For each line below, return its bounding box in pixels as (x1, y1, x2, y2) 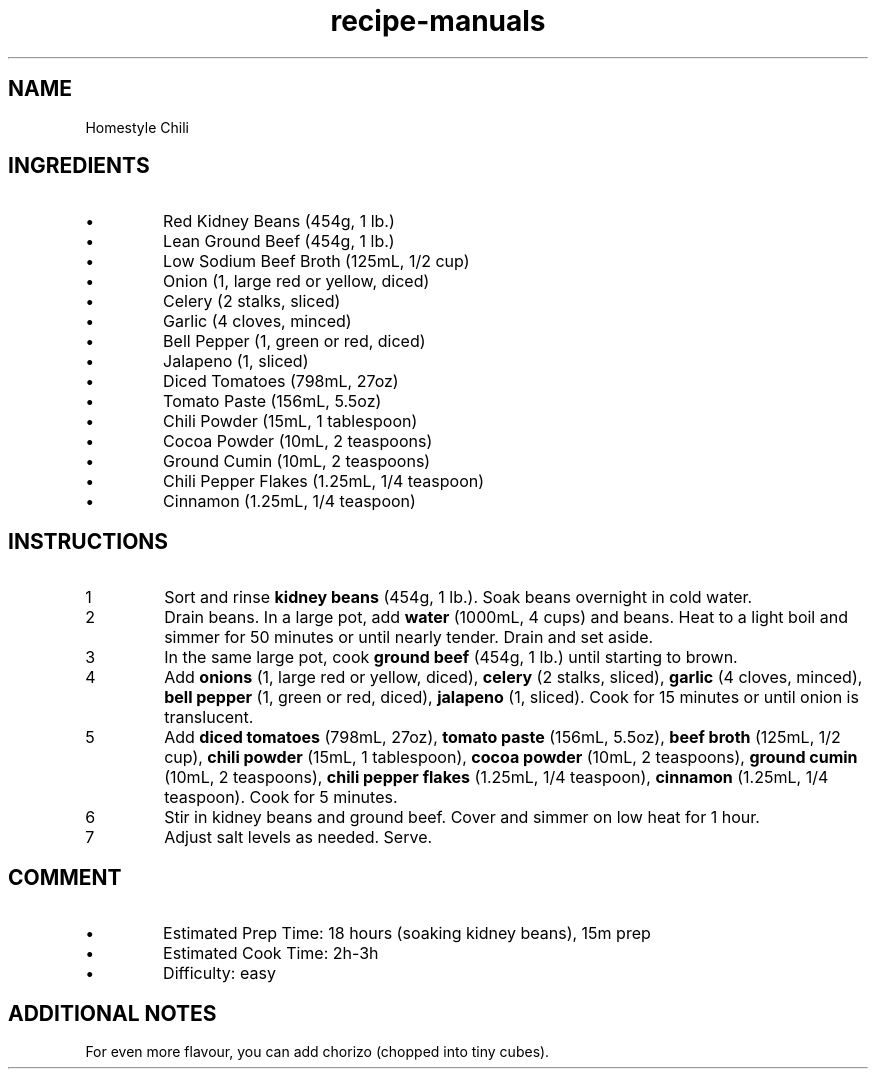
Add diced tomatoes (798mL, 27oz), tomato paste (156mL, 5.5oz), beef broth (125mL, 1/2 (164, 727, 841, 748)
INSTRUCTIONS (8, 528, 169, 554)
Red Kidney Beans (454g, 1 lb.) (163, 211, 395, 232)
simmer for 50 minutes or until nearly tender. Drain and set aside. (164, 627, 654, 648)
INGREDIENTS (8, 153, 150, 179)
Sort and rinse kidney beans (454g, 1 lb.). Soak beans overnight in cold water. (164, 587, 753, 608)
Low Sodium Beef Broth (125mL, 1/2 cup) (163, 251, 470, 272)
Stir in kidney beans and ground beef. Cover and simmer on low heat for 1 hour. (164, 807, 760, 828)
